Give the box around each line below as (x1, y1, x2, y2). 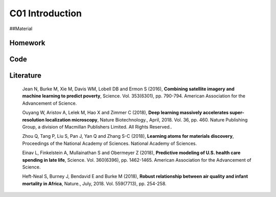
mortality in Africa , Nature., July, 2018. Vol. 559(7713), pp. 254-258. (22, 180, 167, 186)
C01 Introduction (9, 8, 82, 19)
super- (229, 110, 245, 116)
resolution (22, 116, 44, 122)
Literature (9, 71, 42, 80)
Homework (9, 39, 45, 47)
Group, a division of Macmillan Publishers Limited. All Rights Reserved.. (22, 124, 172, 130)
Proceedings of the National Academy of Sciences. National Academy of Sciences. (22, 140, 197, 146)
